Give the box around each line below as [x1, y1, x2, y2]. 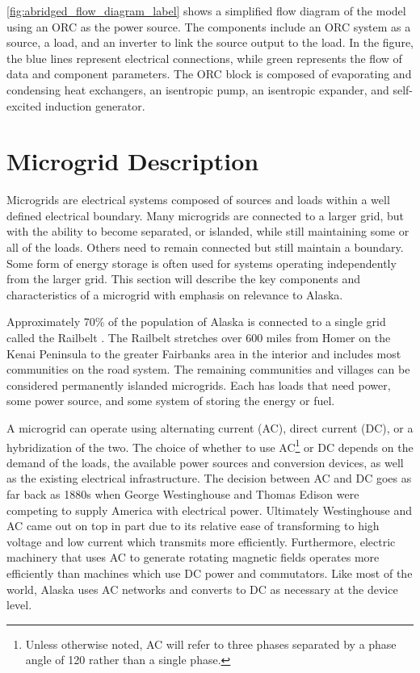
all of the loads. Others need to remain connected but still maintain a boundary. [6, 239, 404, 256]
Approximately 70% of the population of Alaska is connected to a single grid [6, 313, 386, 330]
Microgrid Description [6, 144, 259, 178]
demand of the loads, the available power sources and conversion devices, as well [6, 454, 404, 470]
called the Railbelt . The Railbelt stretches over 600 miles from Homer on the [6, 329, 391, 346]
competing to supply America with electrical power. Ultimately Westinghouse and [6, 501, 413, 518]
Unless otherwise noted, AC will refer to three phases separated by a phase [25, 635, 397, 652]
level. [6, 596, 32, 613]
